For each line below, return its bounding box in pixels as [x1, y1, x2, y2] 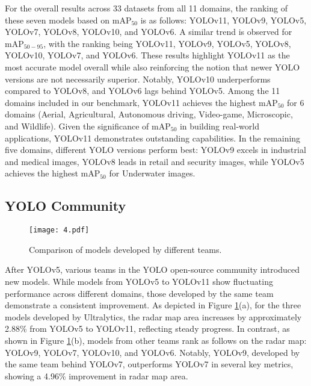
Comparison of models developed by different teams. [29, 243, 222, 255]
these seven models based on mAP [5, 13, 132, 26]
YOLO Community [5, 196, 126, 215]
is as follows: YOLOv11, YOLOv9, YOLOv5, [140, 13, 307, 26]
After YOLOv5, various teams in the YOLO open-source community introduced [5, 263, 300, 276]
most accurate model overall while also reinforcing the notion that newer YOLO [5, 60, 300, 73]
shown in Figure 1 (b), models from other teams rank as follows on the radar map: [5, 334, 307, 346]
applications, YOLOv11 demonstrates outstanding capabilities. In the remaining [5, 131, 301, 144]
